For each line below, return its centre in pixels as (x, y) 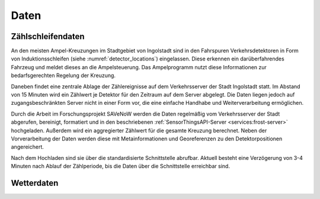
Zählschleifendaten (48, 36)
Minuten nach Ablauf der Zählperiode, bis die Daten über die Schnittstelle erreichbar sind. (121, 166)
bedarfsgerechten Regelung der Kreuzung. (63, 76)
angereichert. (28, 147)
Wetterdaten (35, 183)
